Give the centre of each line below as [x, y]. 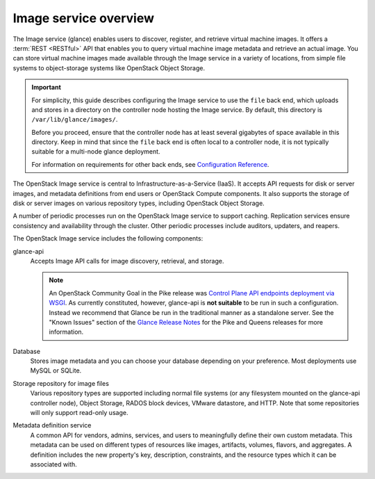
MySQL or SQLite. [56, 371]
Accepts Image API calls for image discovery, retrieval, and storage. [127, 261]
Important [47, 88]
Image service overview [83, 18]
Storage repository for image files [61, 383]
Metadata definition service [52, 425]
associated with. [54, 464]
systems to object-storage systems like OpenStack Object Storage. [109, 68]
